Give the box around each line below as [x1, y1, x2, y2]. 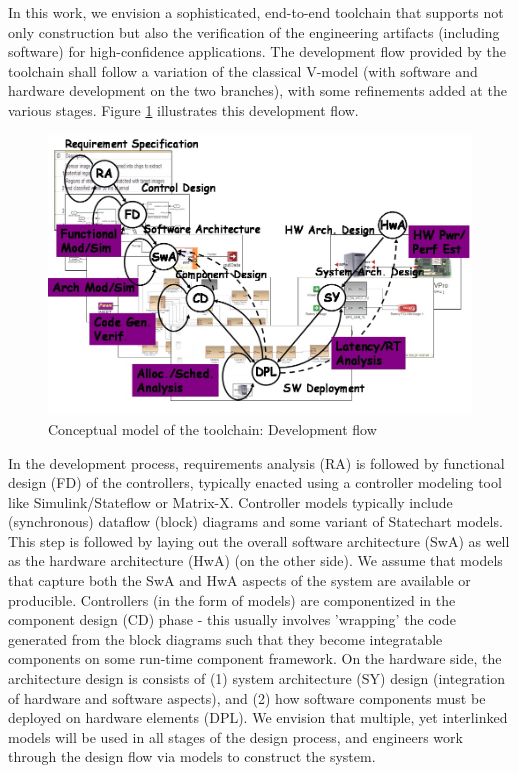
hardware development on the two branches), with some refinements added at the [8, 80, 507, 101]
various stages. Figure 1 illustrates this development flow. [8, 99, 359, 120]
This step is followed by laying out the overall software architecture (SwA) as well [8, 530, 510, 551]
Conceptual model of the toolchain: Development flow [48, 418, 377, 439]
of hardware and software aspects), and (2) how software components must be [8, 687, 486, 708]
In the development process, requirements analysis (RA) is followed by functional [8, 452, 505, 473]
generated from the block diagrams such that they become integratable [8, 628, 443, 649]
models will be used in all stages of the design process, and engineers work [8, 726, 463, 747]
